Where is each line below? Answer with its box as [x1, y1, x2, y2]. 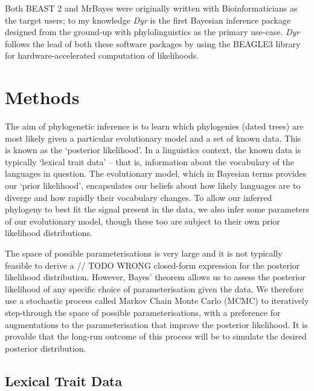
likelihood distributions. [5, 226, 92, 239]
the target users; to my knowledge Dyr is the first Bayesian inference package [5, 13, 291, 26]
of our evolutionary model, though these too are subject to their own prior [5, 214, 280, 227]
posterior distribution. [5, 341, 86, 354]
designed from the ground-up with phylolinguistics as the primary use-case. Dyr [5, 25, 300, 38]
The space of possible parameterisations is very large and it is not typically [5, 247, 283, 260]
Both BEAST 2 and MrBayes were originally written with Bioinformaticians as [5, 2, 298, 14]
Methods [5, 85, 80, 110]
